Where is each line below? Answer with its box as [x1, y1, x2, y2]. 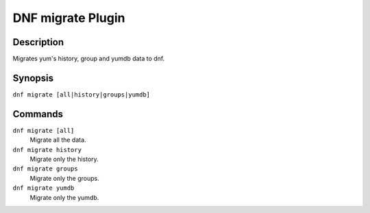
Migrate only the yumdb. [29, 193, 99, 201]
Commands [12, 108, 64, 120]
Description [12, 36, 64, 48]
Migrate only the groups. [29, 174, 99, 182]
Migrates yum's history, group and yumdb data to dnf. [12, 55, 165, 63]
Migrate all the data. [29, 136, 86, 144]
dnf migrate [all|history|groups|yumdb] [12, 90, 151, 99]
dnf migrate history [12, 146, 82, 153]
